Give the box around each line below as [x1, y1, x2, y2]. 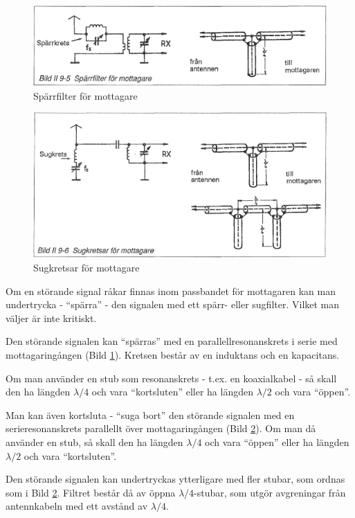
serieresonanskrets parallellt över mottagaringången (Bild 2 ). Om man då [6, 421, 316, 436]
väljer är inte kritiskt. [6, 310, 97, 325]
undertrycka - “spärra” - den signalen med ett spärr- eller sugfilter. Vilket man [6, 297, 340, 312]
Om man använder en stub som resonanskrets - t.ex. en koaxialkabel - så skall [6, 370, 337, 385]
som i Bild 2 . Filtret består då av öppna [6, 485, 176, 499]
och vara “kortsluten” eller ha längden [91, 384, 253, 399]
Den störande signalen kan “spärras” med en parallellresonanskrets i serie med [6, 334, 338, 348]
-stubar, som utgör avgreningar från [194, 485, 346, 499]
